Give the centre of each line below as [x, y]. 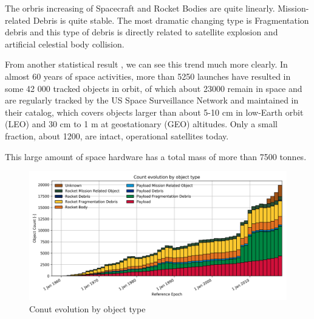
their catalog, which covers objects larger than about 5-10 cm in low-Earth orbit [154, 112]
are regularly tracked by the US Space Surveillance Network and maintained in [152, 100]
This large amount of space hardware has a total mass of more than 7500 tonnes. [156, 156]
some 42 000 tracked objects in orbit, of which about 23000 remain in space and [154, 88]
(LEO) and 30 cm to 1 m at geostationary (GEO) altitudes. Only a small [141, 124]
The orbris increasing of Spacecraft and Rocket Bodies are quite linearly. [140, 8]
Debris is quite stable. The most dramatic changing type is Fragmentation [171, 20]
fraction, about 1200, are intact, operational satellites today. [117, 135]
